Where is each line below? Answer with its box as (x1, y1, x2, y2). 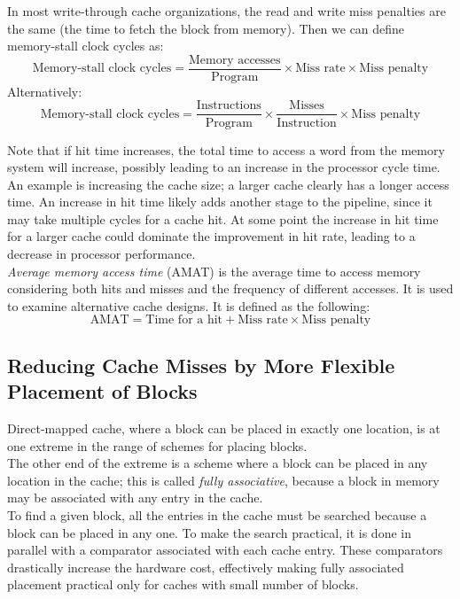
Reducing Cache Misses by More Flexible (7, 351, 395, 378)
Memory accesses (188, 53, 281, 66)
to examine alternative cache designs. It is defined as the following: (7, 296, 370, 315)
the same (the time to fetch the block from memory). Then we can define (7, 19, 405, 37)
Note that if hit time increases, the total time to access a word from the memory (7, 140, 445, 159)
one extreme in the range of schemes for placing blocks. (7, 436, 308, 455)
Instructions (196, 99, 261, 113)
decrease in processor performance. (7, 245, 196, 263)
